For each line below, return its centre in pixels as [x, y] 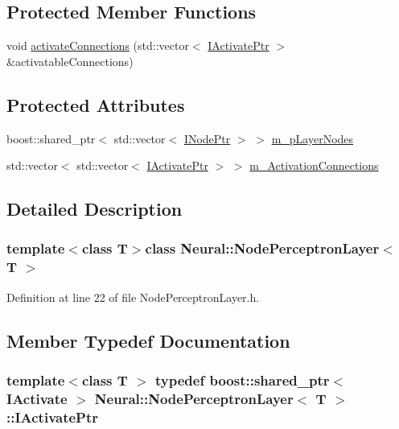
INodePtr [207, 138]
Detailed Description [95, 209]
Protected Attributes [96, 104]
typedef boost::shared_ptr [243, 380]
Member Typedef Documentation [148, 340]
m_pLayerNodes [313, 138]
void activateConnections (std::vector [98, 45]
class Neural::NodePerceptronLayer [262, 248]
